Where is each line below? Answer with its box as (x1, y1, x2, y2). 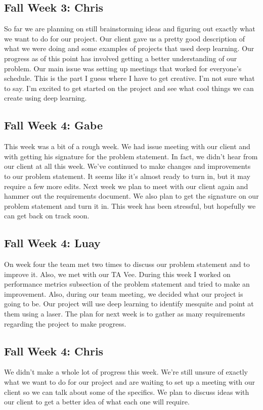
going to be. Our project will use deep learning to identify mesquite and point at (4, 298, 254, 309)
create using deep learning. (4, 93, 87, 103)
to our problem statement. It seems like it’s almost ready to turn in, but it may (4, 170, 251, 181)
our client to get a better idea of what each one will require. (4, 396, 190, 407)
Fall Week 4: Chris (4, 343, 104, 358)
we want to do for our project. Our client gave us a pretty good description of (4, 33, 245, 43)
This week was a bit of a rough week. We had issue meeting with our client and (4, 141, 250, 152)
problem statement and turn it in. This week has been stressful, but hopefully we (4, 200, 256, 211)
